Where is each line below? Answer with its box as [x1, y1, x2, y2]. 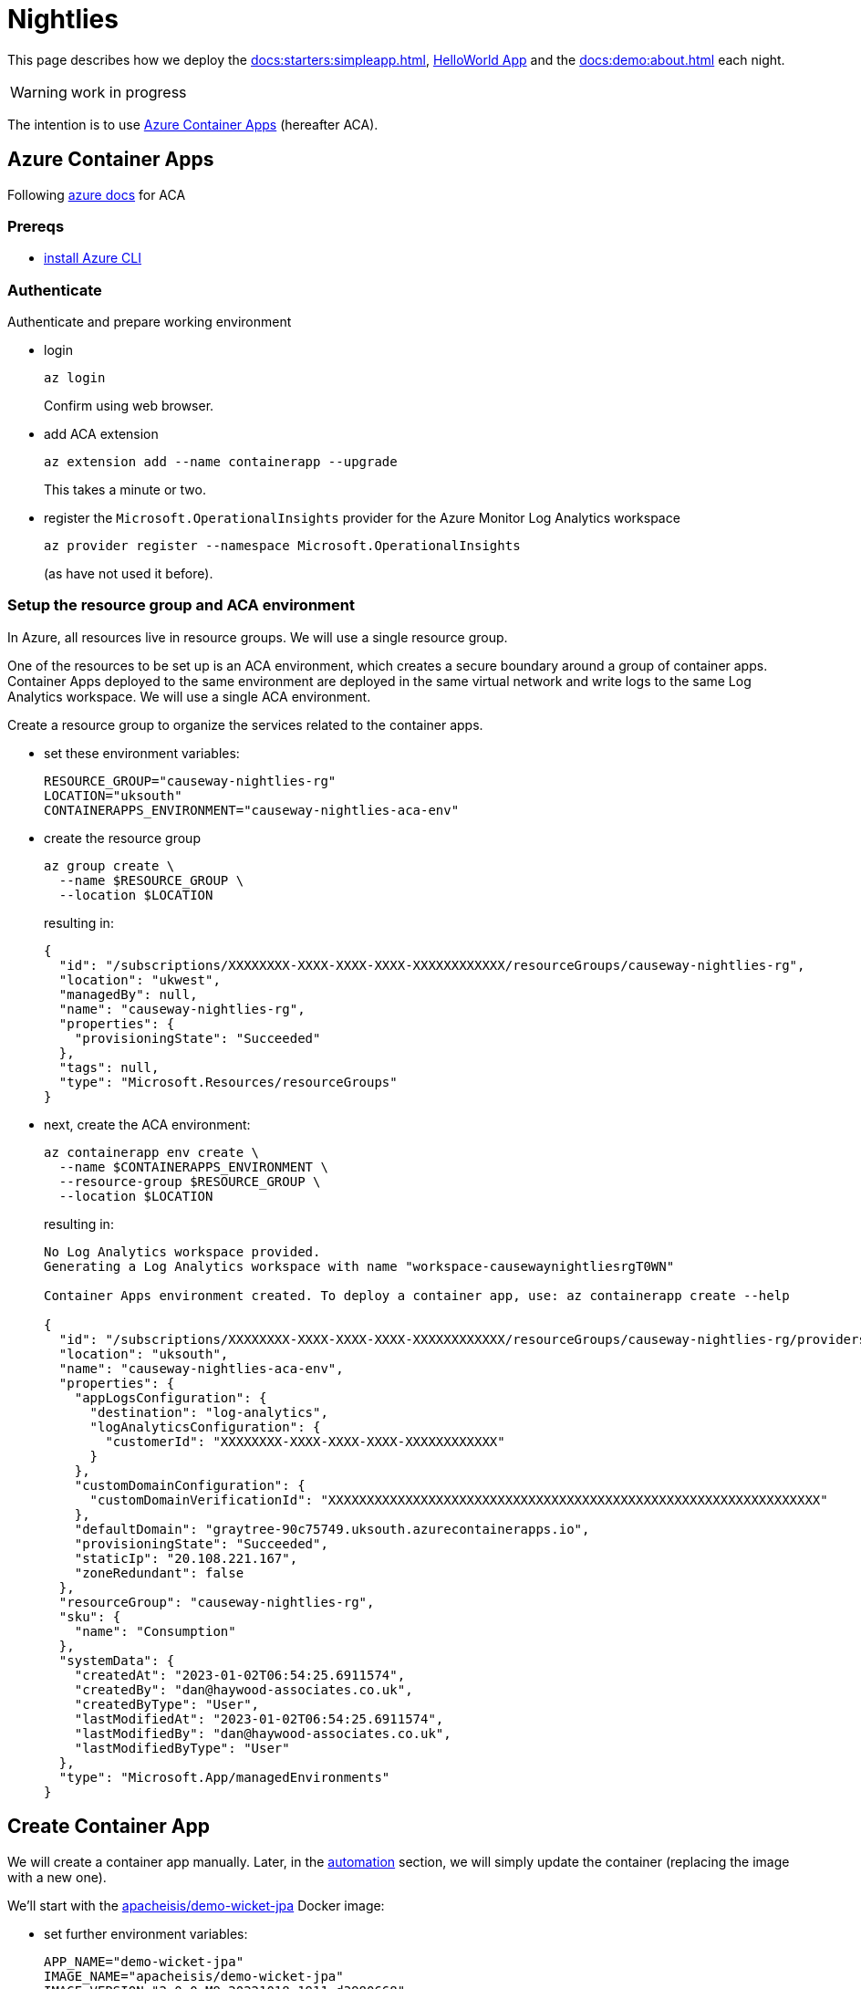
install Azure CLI [44, 250, 141, 266]
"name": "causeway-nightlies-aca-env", [58, 1360, 344, 1376]
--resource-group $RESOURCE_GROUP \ [58, 1173, 321, 1189]
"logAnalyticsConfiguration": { [89, 1419, 321, 1434]
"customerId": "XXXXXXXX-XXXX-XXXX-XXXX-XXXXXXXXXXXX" [105, 1433, 505, 1449]
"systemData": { [58, 1652, 175, 1668]
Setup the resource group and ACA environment [7, 596, 355, 615]
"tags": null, [58, 1059, 160, 1075]
